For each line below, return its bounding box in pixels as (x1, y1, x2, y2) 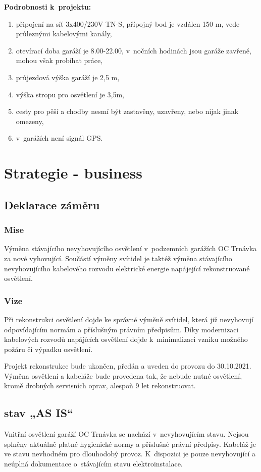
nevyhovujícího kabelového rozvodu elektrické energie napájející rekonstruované (4, 263, 250, 273)
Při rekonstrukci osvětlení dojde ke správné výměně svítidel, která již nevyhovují (4, 314, 253, 324)
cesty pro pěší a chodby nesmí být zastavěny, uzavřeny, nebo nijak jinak (16, 106, 239, 116)
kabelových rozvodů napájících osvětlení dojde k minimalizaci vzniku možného (4, 334, 248, 344)
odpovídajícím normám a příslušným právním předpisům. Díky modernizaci (4, 324, 239, 334)
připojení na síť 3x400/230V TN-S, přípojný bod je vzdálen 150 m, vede (16, 18, 240, 29)
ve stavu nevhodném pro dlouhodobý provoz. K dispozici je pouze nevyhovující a (4, 448, 256, 459)
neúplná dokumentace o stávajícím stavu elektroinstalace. (4, 458, 183, 469)
